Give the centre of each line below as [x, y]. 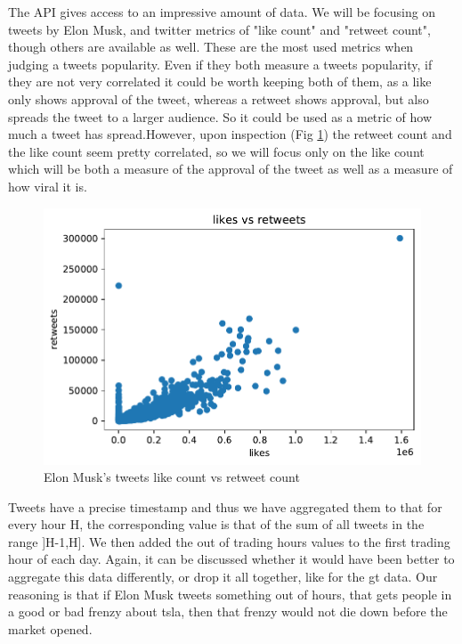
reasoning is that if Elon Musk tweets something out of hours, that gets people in [230, 594]
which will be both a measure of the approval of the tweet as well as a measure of [231, 169]
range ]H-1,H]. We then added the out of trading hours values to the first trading [229, 541]
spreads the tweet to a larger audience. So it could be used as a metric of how [220, 116]
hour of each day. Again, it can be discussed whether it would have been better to [231, 559]
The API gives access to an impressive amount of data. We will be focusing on [222, 12]
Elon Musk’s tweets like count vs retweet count [172, 477]
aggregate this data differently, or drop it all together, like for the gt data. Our [223, 577]
